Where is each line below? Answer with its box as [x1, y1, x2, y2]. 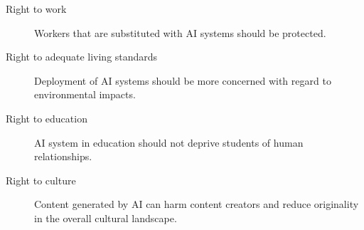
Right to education [6, 110, 87, 125]
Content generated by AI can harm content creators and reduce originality [34, 197, 359, 211]
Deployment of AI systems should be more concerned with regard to [34, 73, 331, 88]
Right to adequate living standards [6, 49, 158, 64]
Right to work [6, 1, 67, 16]
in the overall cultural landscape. [34, 210, 177, 225]
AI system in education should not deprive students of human [34, 135, 304, 150]
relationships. [34, 149, 92, 164]
